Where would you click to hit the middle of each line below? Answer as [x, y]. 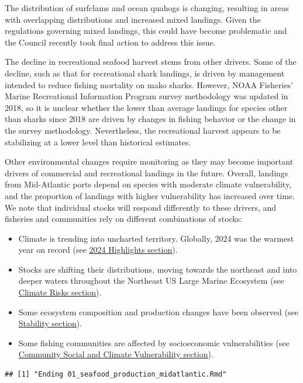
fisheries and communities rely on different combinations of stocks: [124, 219]
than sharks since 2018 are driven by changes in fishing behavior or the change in [150, 119]
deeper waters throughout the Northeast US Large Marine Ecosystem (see [151, 281]
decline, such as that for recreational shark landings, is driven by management [145, 73]
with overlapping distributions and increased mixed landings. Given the [133, 19]
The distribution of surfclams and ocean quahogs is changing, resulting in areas [147, 8]
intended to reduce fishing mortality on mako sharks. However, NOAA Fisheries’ [149, 84]
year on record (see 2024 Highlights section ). [98, 250]
